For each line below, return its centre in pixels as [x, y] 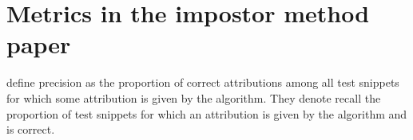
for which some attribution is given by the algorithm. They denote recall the [194, 97]
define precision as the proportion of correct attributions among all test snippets [203, 82]
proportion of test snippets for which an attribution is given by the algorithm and [207, 113]
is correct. [31, 129]
